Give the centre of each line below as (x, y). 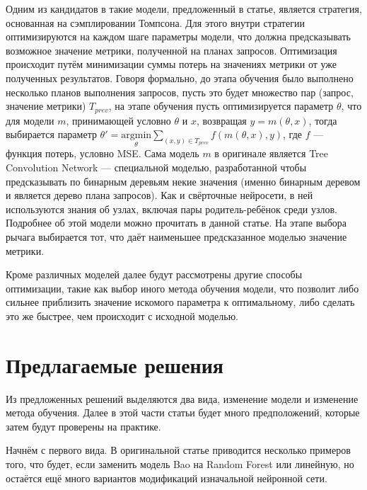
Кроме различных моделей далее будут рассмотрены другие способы (154, 274)
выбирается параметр (51, 134)
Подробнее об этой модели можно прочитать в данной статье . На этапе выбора (176, 223)
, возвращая (221, 120)
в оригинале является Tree (271, 153)
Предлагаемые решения (115, 364)
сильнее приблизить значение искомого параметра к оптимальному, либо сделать (180, 302)
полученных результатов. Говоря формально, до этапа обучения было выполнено (180, 78)
